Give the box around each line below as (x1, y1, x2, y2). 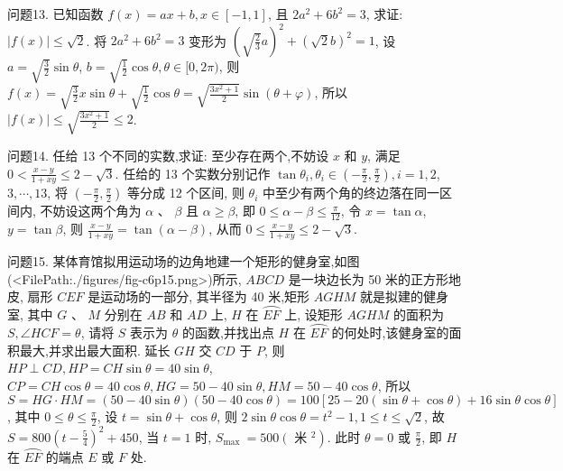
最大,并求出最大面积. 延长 (19, 340, 171, 359)
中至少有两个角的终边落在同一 (262, 183, 439, 202)
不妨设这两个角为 (40, 201, 142, 220)
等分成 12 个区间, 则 (127, 183, 245, 202)
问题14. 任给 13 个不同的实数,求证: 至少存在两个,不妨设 (7, 146, 329, 165)
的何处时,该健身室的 (331, 322, 449, 341)
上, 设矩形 (284, 305, 343, 324)
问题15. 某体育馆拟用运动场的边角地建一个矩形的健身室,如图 (7, 252, 360, 271)
